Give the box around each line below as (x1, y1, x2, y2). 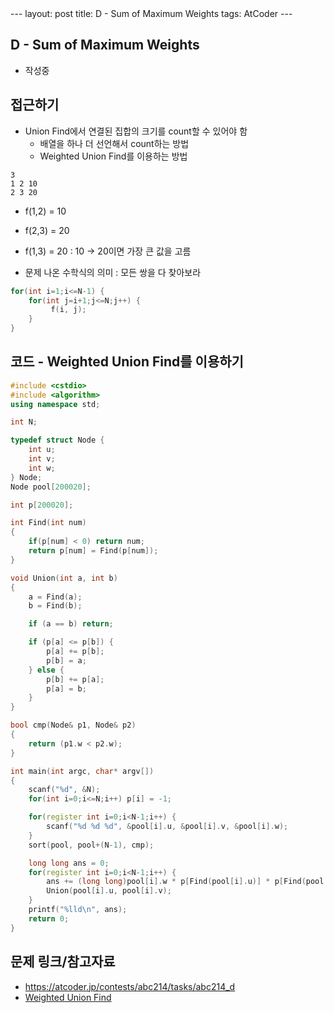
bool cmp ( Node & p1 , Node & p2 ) (10, 720, 137, 731)
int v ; (28, 454, 56, 464)
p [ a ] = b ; (46, 683, 87, 694)
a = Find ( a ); (28, 592, 83, 602)
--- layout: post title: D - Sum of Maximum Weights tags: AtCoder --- (10, 8, 293, 19)
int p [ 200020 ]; (10, 500, 74, 510)
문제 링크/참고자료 (10, 953, 116, 971)
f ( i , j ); (50, 305, 87, 315)
